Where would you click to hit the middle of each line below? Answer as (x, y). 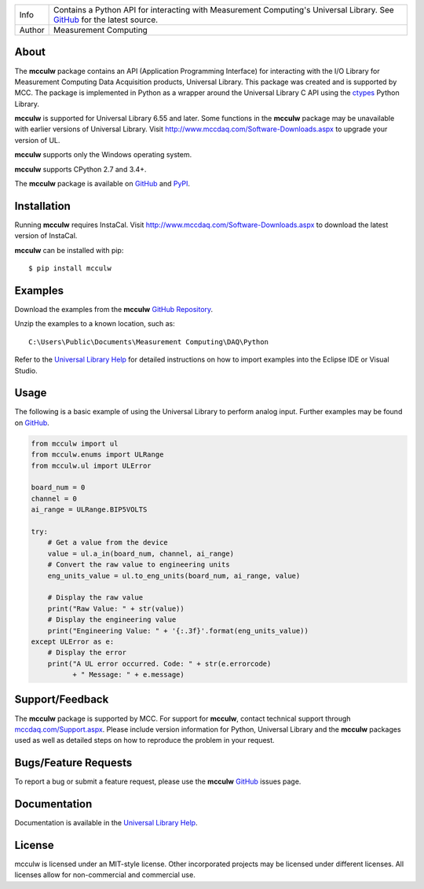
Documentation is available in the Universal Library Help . (106, 823)
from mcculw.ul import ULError (91, 465)
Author (32, 30)
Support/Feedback (62, 700)
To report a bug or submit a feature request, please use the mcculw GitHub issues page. (158, 781)
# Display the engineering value (112, 620)
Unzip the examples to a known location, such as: (95, 324)
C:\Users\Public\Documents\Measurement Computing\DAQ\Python (148, 342)
